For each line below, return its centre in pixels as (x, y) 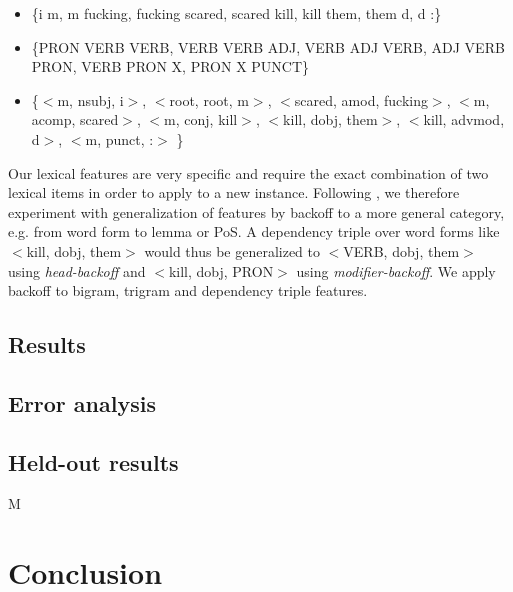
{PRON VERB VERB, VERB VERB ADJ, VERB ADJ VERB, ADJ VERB (268, 46)
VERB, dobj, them (401, 250)
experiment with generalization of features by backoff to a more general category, (256, 211)
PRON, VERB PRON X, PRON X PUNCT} (170, 66)
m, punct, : (119, 138)
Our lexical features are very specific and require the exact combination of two (248, 172)
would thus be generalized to (232, 250)
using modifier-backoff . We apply (396, 270)
